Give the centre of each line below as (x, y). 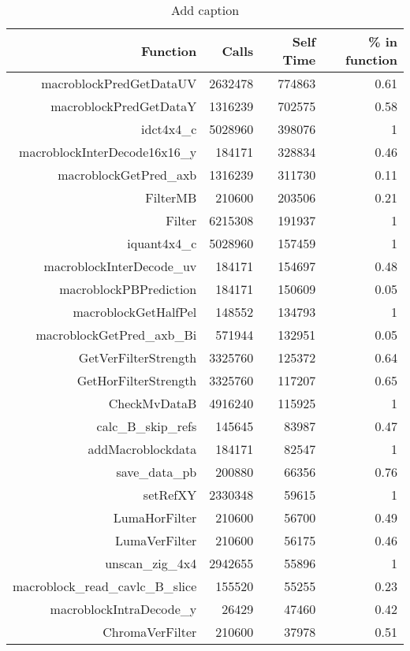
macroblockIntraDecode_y (123, 609)
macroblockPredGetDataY (124, 106)
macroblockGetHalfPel (135, 312)
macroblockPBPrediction (128, 289)
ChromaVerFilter (150, 632)
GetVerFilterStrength (138, 357)
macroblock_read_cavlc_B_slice (105, 586)
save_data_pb (157, 472)
